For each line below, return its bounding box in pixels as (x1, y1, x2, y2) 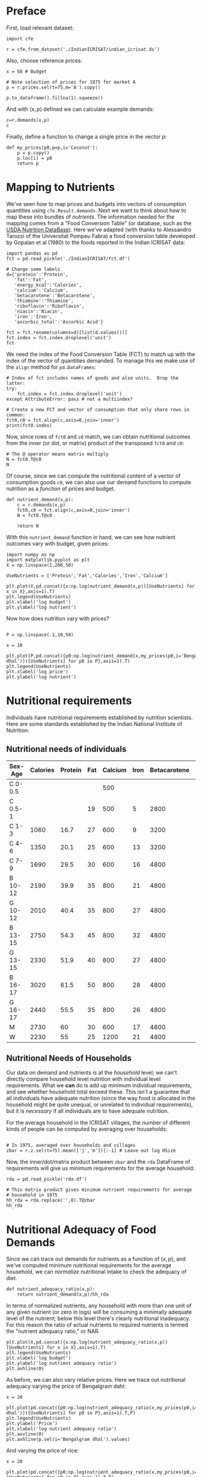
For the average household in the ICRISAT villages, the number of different (6, 1119, 191, 1126)
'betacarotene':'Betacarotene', (14, 292, 96, 299)
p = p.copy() (17, 149, 50, 156)
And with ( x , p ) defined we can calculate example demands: (6, 105, 155, 113)
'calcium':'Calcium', (14, 287, 69, 293)
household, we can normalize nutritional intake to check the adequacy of (6, 1268, 187, 1275)
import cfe (6, 36, 34, 42)
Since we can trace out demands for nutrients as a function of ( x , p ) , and (6, 1255, 186, 1263)
